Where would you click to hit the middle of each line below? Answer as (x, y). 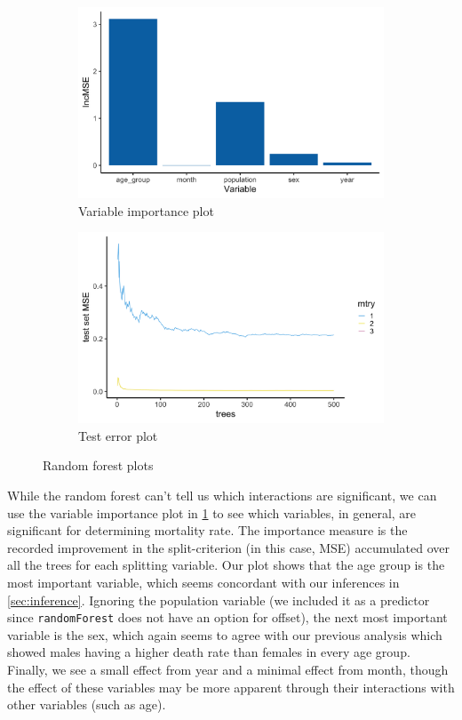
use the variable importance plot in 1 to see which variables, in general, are (212, 512)
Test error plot (118, 435)
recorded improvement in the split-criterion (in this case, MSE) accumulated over (229, 547)
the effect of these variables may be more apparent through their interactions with (231, 687)
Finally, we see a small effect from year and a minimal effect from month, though (228, 669)
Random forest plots (98, 465)
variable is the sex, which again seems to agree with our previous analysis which (225, 634)
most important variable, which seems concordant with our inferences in (203, 582)
